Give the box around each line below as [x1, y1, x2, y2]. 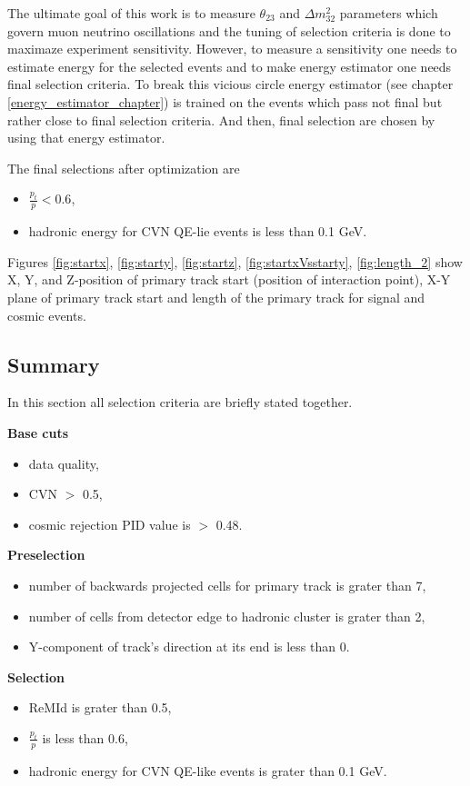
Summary [7, 350, 100, 378]
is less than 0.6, [42, 728, 128, 747]
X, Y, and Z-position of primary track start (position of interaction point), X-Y [7, 270, 451, 289]
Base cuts [7, 423, 69, 442]
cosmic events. [7, 305, 86, 324]
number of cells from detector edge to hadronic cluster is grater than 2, [28, 606, 425, 625]
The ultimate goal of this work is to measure [7, 4, 255, 22]
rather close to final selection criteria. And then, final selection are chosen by [7, 110, 435, 129]
